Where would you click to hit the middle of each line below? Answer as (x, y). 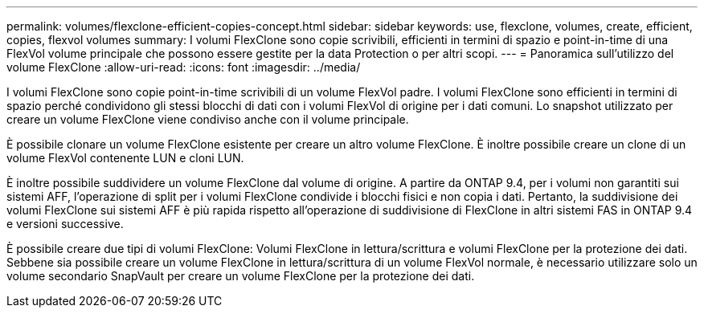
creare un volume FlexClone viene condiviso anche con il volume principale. (208, 119)
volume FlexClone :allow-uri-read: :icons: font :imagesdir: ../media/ (184, 67)
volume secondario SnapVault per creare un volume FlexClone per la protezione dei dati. (241, 276)
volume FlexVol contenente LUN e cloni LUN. (125, 158)
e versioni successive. (65, 224)
